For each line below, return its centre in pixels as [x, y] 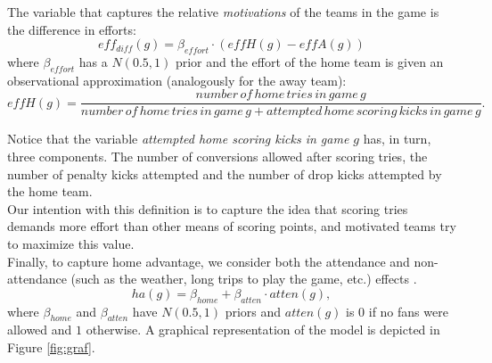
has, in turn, [397, 139]
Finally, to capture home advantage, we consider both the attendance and [209, 261]
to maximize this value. [71, 243]
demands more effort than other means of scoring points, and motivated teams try [232, 226]
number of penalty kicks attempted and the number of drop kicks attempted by [225, 173]
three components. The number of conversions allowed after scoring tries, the [217, 157]
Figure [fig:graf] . [51, 346]
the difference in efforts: [72, 29]
